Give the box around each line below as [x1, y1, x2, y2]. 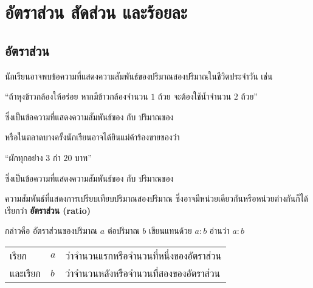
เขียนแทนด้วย [148, 224, 192, 237]
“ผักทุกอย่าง [5, 151, 43, 163]
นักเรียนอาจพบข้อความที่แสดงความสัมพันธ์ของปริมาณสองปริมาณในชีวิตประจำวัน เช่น [5, 69, 273, 82]
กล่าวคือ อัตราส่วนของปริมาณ [5, 224, 98, 237]
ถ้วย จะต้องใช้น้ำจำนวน [157, 90, 232, 103]
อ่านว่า [209, 224, 230, 237]
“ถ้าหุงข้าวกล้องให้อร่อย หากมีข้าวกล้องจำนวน [5, 90, 148, 103]
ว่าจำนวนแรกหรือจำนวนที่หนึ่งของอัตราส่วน [65, 248, 222, 262]
